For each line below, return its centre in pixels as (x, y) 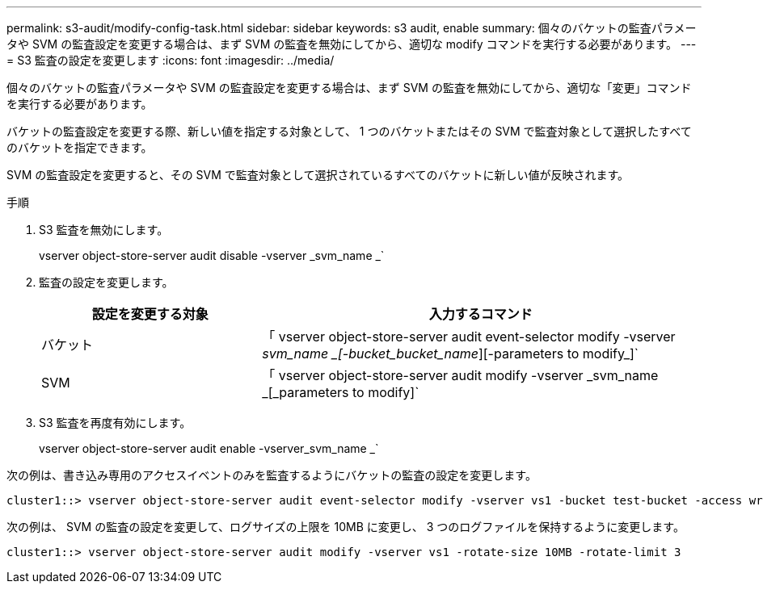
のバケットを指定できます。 (80, 147)
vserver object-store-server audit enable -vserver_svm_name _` (209, 448)
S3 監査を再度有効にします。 (115, 423)
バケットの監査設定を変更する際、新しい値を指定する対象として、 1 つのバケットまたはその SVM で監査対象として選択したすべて (349, 131)
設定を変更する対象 (150, 314)
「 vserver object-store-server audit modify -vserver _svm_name (460, 375)
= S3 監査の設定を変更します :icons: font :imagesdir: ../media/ (171, 60)
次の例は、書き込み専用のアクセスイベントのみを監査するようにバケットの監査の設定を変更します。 (272, 475)
